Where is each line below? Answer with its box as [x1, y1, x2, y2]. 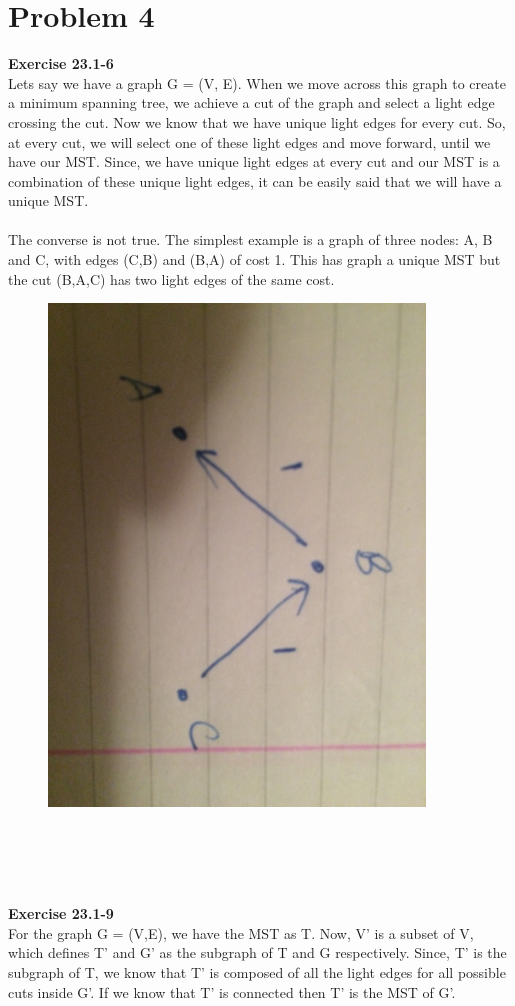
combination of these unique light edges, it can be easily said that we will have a [8, 170, 502, 191]
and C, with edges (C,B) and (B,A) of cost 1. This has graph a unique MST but [8, 249, 501, 270]
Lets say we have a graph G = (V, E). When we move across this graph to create [8, 72, 506, 93]
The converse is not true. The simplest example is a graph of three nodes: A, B [8, 229, 493, 250]
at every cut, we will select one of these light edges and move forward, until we [8, 131, 491, 152]
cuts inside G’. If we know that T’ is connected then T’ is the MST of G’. [8, 981, 456, 1002]
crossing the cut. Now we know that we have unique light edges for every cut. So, [8, 111, 506, 132]
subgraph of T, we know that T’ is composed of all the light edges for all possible [8, 961, 506, 982]
